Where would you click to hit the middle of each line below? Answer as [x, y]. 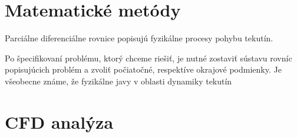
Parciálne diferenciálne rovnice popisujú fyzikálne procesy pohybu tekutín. [139, 38]
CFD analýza [59, 121]
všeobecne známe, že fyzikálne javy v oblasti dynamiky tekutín [118, 81]
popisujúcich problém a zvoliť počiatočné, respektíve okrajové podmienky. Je [143, 69]
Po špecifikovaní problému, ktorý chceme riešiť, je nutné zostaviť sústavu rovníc [148, 58]
